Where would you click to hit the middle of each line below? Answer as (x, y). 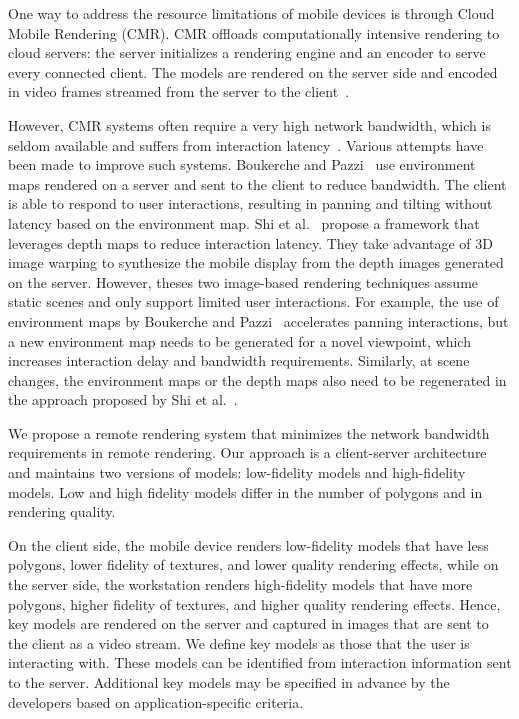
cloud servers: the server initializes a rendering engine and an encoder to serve (247, 52)
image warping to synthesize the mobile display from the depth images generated (256, 262)
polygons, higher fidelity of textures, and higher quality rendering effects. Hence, (254, 603)
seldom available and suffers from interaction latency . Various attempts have (246, 144)
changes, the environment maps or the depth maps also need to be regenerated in (257, 379)
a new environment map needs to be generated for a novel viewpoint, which (239, 340)
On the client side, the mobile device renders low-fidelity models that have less (248, 544)
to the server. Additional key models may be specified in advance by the (229, 682)
